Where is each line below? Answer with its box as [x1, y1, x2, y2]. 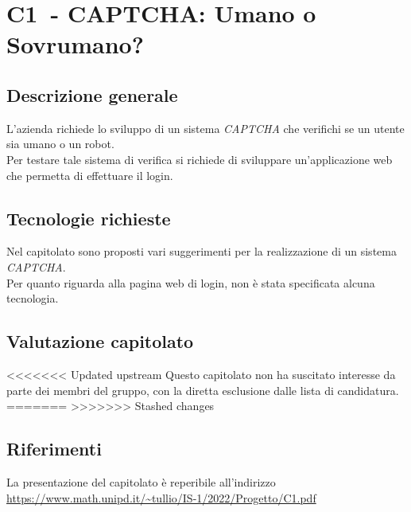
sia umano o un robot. [6, 135, 114, 152]
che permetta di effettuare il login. [6, 166, 173, 183]
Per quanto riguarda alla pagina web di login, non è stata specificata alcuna [6, 274, 375, 291]
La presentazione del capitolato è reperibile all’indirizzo [6, 473, 276, 490]
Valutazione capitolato [6, 329, 194, 354]
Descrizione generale [6, 82, 178, 107]
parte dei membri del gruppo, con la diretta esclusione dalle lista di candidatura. [6, 381, 399, 398]
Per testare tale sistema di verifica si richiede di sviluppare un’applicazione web [6, 150, 393, 167]
